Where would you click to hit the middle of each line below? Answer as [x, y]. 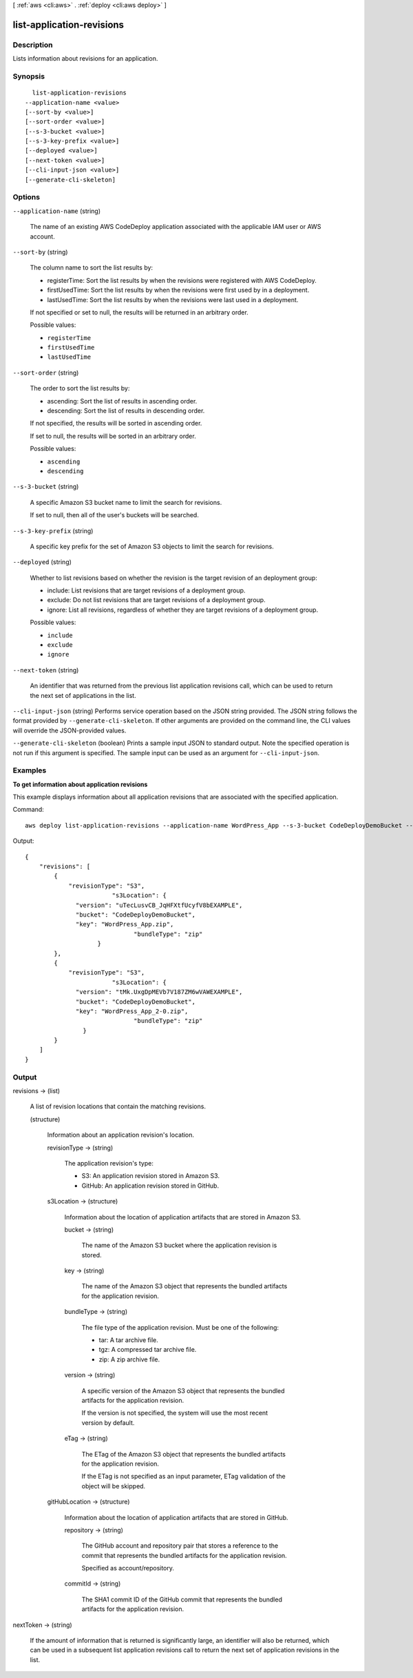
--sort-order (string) [46, 372]
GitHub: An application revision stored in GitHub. [150, 1186]
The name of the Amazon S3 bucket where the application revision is [179, 1246]
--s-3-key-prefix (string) [53, 530]
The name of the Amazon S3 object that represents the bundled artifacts [184, 1286]
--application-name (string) [57, 211]
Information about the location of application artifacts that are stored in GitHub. [176, 1517]
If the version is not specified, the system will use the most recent [175, 1413]
